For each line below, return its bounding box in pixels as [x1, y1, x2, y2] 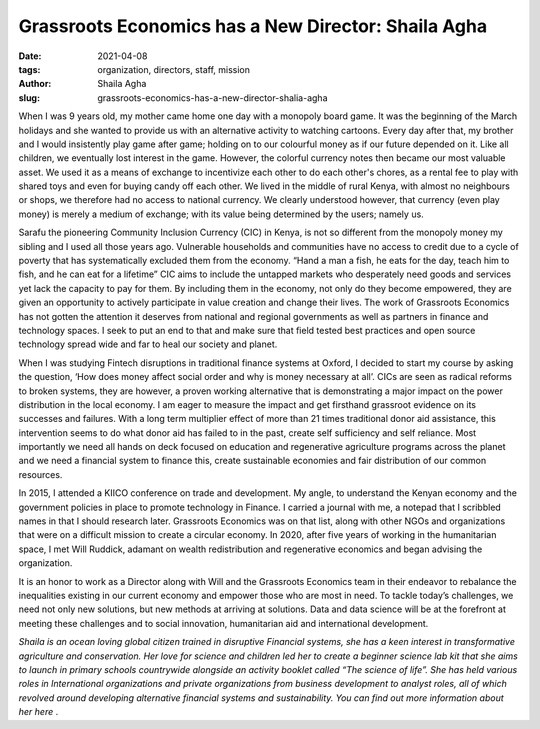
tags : [18, 63, 41, 75]
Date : [18, 50, 42, 62]
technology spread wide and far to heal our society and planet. [18, 338, 278, 350]
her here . [18, 706, 59, 718]
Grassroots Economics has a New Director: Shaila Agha [18, 15, 488, 37]
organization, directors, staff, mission [97, 63, 250, 75]
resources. [18, 468, 63, 480]
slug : [18, 91, 40, 104]
